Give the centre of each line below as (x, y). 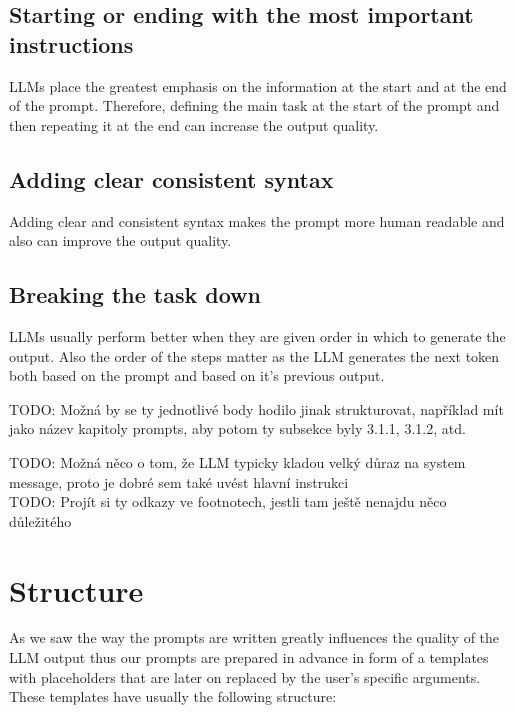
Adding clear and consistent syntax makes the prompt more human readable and (257, 220)
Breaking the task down (135, 294)
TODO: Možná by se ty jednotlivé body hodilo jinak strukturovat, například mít (256, 408)
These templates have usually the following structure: (173, 696)
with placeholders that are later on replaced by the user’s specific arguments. (245, 676)
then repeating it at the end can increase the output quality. (194, 124)
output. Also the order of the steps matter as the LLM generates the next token (254, 355)
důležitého (40, 520)
